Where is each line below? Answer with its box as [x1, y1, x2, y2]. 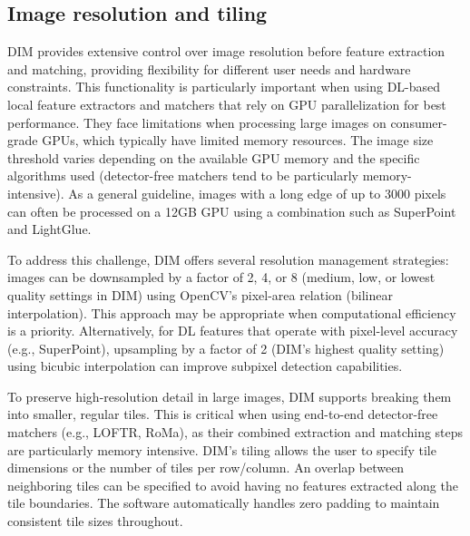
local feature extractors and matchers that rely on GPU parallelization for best [7, 94, 446, 113]
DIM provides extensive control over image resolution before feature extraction [7, 42, 446, 61]
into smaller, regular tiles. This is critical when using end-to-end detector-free [7, 404, 438, 424]
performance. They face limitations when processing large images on [7, 112, 387, 132]
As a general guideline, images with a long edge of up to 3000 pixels [68, 183, 446, 202]
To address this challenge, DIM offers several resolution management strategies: [7, 249, 449, 268]
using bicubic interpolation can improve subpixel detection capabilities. [7, 356, 403, 375]
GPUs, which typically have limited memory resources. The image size [42, 131, 434, 150]
